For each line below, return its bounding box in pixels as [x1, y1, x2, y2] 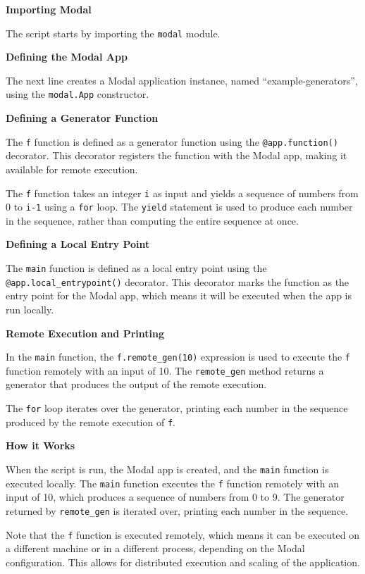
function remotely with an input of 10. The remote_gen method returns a [6, 363, 324, 378]
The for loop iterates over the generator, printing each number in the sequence [6, 401, 348, 416]
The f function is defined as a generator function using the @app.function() [6, 134, 338, 149]
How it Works [6, 438, 75, 453]
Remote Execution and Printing [6, 325, 164, 340]
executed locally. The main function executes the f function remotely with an [6, 475, 340, 490]
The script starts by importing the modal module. [6, 25, 221, 40]
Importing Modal [6, 2, 92, 16]
